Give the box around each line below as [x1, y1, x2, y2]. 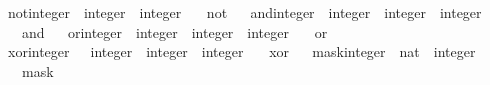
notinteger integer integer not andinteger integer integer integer [7, 2, 482, 22]
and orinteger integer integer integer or [21, 21, 328, 42]
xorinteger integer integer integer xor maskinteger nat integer [7, 41, 476, 62]
